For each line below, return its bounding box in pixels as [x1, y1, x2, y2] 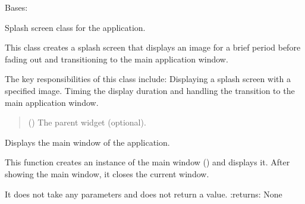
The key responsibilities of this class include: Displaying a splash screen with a [5, 73, 291, 85]
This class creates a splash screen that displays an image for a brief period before [5, 41, 301, 54]
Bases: [5, 1, 28, 13]
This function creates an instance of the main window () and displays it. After [5, 156, 290, 168]
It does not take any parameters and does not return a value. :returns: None [5, 187, 282, 200]
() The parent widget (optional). [28, 116, 146, 128]
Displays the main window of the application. [5, 136, 170, 148]
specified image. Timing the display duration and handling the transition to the [5, 84, 295, 96]
